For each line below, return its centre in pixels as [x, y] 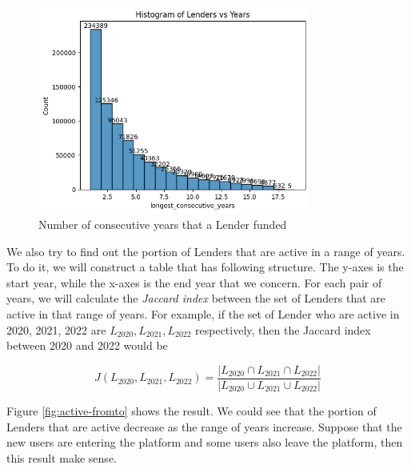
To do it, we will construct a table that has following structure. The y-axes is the [205, 267]
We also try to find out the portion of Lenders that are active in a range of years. [206, 251]
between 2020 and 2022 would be [87, 345]
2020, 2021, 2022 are [56, 329]
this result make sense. [62, 457]
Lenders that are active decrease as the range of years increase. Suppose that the [204, 426]
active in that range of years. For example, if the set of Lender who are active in [203, 314]
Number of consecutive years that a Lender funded [163, 224]
